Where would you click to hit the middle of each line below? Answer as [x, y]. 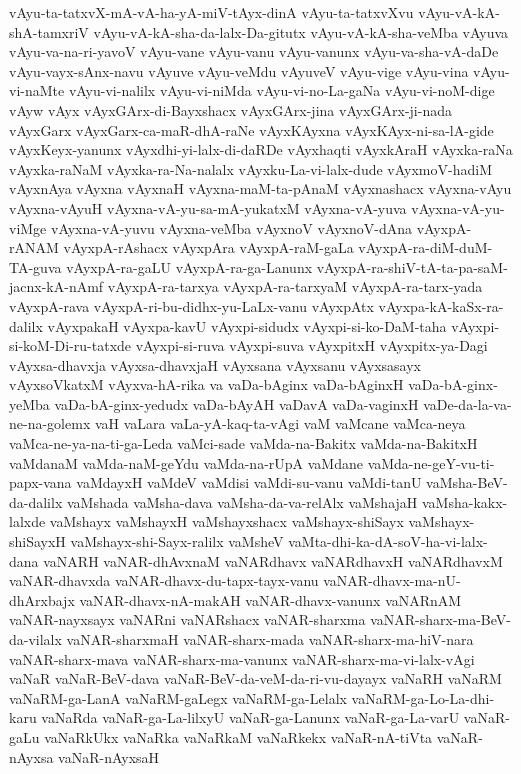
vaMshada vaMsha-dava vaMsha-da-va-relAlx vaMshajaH [242, 501]
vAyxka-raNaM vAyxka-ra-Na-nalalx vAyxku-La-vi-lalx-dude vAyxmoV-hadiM [250, 168]
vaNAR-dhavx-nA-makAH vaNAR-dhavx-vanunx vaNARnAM [270, 599]
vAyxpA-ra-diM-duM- [425, 247]
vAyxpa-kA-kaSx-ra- [441, 305]
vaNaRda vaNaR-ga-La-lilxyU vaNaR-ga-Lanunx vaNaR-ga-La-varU [250, 717]
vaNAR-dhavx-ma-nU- [392, 580]
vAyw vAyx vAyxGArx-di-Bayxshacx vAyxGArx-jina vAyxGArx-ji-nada [230, 109]
